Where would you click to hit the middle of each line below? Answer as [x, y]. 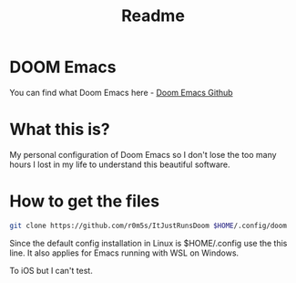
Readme [153, 16]
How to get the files [85, 201]
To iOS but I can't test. [51, 270]
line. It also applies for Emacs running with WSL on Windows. [124, 253]
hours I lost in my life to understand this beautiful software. [120, 164]
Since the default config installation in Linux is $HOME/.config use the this [148, 243]
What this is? [60, 130]
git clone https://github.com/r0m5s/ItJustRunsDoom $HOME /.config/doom [148, 225]
